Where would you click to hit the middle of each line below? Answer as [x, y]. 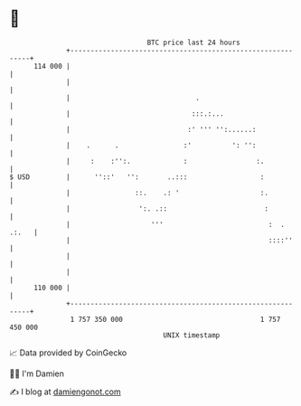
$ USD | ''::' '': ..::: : [137, 177]
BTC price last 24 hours [194, 42]
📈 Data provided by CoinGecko [68, 353]
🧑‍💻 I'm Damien [37, 373]
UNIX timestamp [192, 335]
